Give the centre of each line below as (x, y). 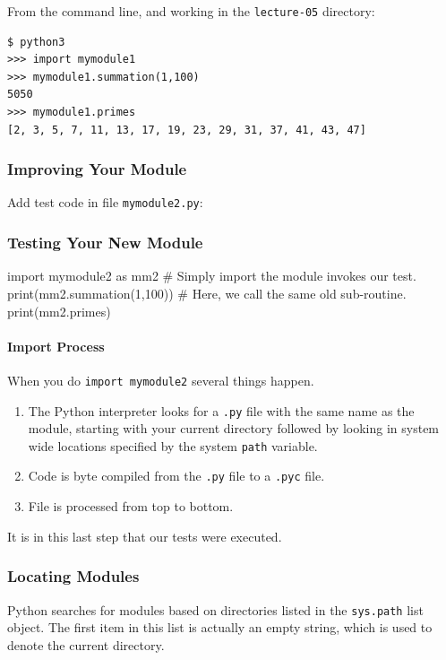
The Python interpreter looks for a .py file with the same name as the (221, 410)
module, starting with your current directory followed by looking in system (234, 428)
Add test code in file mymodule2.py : (105, 202)
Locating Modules (73, 576)
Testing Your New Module (105, 243)
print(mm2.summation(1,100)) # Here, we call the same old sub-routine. (207, 293)
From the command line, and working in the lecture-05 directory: (191, 11)
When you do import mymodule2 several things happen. (161, 380)
